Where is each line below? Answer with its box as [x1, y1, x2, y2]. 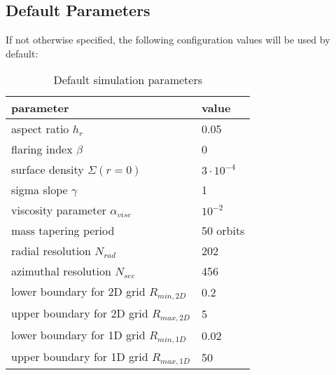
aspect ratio [11, 121, 69, 137]
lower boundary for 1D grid [11, 327, 146, 343]
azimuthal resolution [11, 263, 111, 280]
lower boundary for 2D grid [11, 283, 146, 300]
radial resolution [11, 243, 91, 259]
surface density [11, 161, 84, 178]
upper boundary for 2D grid [11, 305, 148, 322]
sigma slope [11, 182, 68, 198]
